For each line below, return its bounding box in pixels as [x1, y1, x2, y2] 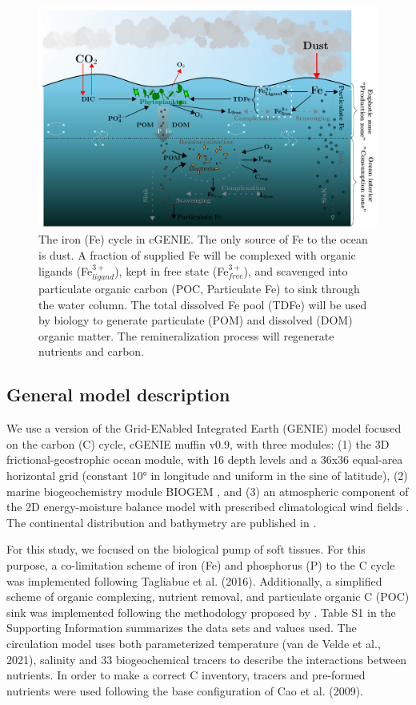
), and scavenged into [243, 262, 348, 279]
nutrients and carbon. [38, 343, 145, 360]
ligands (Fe [38, 262, 93, 279]
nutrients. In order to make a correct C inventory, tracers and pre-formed [6, 667, 366, 683]
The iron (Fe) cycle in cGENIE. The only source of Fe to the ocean [38, 231, 368, 248]
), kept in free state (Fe [114, 262, 229, 279]
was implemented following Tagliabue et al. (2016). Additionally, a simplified [6, 572, 382, 589]
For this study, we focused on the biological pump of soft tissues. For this [6, 541, 366, 558]
